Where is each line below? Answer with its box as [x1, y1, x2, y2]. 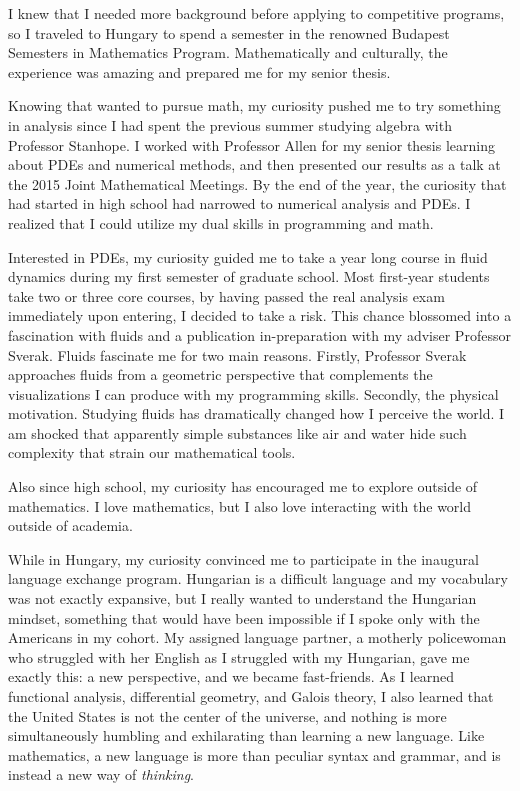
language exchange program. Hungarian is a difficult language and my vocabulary [8, 568, 508, 589]
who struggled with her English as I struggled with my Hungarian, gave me [8, 646, 470, 667]
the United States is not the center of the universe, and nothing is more [8, 705, 447, 726]
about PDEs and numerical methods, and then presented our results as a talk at [8, 154, 501, 175]
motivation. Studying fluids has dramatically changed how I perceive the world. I [8, 403, 505, 424]
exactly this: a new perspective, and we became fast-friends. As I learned [8, 666, 455, 687]
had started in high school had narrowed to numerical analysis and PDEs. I [8, 193, 471, 214]
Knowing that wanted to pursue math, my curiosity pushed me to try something [8, 95, 501, 116]
